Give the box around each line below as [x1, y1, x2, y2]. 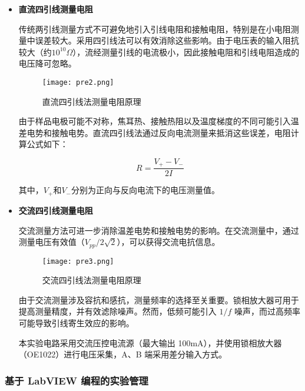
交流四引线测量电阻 [18, 204, 93, 216]
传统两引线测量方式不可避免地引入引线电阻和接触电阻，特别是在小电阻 [18, 22, 291, 35]
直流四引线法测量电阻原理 [42, 95, 141, 107]
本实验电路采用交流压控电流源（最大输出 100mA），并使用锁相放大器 [18, 336, 282, 349]
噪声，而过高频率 [234, 305, 301, 317]
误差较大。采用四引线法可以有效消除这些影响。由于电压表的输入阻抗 [35, 34, 299, 47]
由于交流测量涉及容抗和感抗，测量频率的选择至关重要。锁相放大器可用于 [18, 293, 299, 306]
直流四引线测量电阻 [18, 3, 93, 15]
